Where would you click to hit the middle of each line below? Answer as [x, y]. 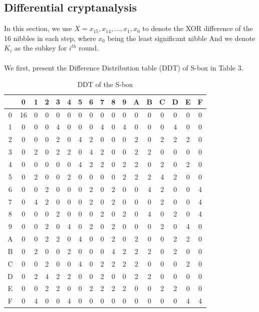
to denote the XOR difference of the [198, 28]
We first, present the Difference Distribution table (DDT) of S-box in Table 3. [124, 67]
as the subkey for [41, 48]
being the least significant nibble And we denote [181, 38]
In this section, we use [38, 28]
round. [89, 48]
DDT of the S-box [105, 84]
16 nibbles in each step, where [50, 38]
